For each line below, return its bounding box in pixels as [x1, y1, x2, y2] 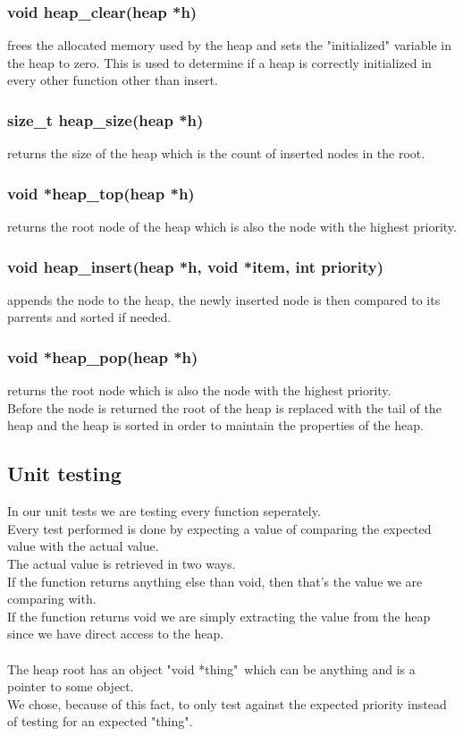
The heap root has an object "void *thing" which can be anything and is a [7, 659, 416, 678]
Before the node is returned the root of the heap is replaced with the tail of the [7, 398, 442, 417]
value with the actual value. [7, 537, 159, 555]
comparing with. [7, 589, 97, 608]
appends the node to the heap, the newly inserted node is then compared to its [7, 290, 441, 309]
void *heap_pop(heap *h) [7, 345, 198, 368]
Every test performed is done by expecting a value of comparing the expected [7, 519, 432, 537]
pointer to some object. [7, 677, 134, 696]
